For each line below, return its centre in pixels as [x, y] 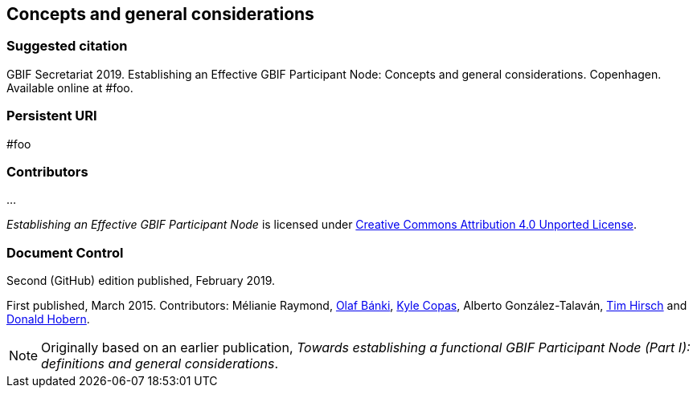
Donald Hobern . [48, 319]
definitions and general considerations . [160, 364]
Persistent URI [52, 116]
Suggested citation [67, 46]
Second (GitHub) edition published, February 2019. [141, 281]
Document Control [65, 252]
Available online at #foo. [70, 87]
